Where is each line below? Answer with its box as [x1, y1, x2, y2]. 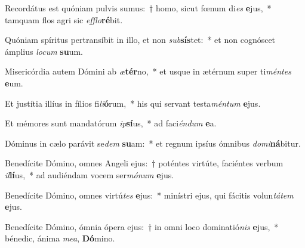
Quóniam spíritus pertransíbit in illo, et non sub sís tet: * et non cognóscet [5, 33, 276, 46]
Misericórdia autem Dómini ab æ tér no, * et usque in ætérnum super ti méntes [5, 65, 291, 77]
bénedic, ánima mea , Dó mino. [5, 232, 115, 244]
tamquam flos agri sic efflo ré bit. [5, 13, 123, 26]
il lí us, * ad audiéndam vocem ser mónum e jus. [5, 168, 174, 181]
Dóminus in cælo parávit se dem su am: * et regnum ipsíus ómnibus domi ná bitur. [5, 137, 301, 149]
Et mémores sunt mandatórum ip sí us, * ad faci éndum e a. [5, 117, 217, 129]
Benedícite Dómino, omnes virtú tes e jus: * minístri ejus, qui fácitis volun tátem [5, 188, 294, 201]
